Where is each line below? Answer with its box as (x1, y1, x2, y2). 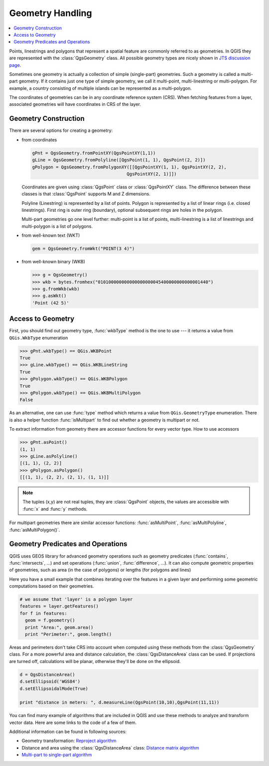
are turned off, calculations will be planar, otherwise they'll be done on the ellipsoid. (9, 658, 181, 664)
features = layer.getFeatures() (19, 604, 99, 609)
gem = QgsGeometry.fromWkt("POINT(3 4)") (32, 246, 135, 252)
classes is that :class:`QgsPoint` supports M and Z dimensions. (21, 191, 150, 197)
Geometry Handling (9, 7, 92, 18)
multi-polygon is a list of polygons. (21, 223, 93, 229)
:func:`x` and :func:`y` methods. (22, 506, 88, 512)
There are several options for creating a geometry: (9, 127, 113, 133)
